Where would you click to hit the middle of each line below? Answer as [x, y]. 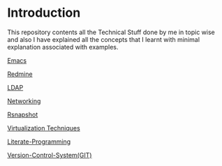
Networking [24, 101]
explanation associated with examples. [63, 47]
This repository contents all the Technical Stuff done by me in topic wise [111, 32]
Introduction [44, 13]
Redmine [20, 74]
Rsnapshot [23, 114]
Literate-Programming [39, 142]
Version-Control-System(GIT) [50, 155]
